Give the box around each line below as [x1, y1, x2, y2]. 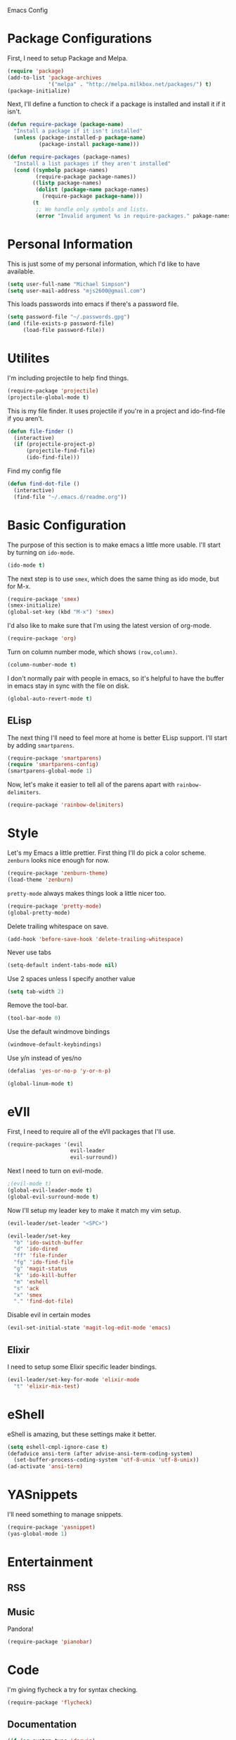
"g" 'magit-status [13, 1265, 68, 1273]
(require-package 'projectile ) [7, 387, 99, 394]
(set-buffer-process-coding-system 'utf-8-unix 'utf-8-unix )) [13, 1457, 199, 1464]
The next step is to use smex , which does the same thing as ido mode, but [7, 574, 220, 583]
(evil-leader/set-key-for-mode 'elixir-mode [7, 1376, 140, 1383]
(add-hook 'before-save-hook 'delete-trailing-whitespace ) [7, 935, 184, 943]
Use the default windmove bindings [7, 1028, 110, 1035]
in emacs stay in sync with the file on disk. [7, 681, 130, 690]
